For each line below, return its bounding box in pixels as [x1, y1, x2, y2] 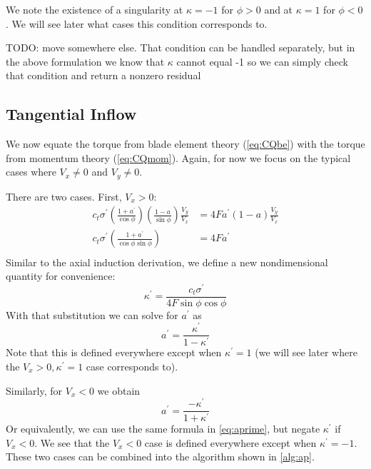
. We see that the [34, 435, 110, 450]
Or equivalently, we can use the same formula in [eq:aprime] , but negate [6, 421, 320, 436]
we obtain [97, 383, 141, 398]
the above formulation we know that [6, 54, 165, 69]
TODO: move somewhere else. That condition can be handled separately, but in [6, 40, 355, 55]
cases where [6, 164, 56, 179]
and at [264, 2, 293, 16]
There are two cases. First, [6, 188, 122, 203]
